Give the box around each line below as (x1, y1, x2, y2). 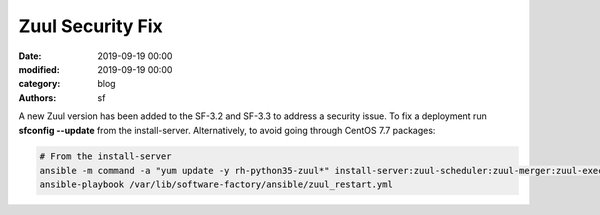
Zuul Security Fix (18, 15, 164, 37)
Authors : (18, 91, 57, 104)
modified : (18, 63, 60, 75)
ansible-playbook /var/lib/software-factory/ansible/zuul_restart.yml (39, 179, 394, 190)
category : (18, 78, 61, 90)
